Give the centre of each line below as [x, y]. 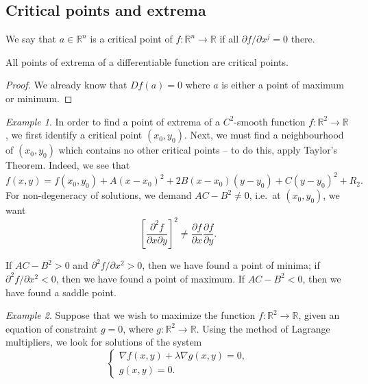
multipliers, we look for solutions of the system [104, 342]
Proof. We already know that [66, 85]
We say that [31, 39]
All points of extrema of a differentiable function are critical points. [147, 61]
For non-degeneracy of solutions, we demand [99, 195]
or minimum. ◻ [39, 98]
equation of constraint [52, 328]
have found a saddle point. [61, 292]
